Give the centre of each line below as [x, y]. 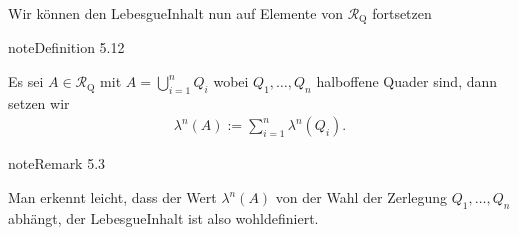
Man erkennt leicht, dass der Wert [112, 197]
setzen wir [39, 102]
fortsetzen [402, 13]
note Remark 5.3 [57, 163]
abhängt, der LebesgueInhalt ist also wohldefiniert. [163, 217]
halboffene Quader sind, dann [407, 81]
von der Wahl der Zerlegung [361, 197]
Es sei [26, 81]
